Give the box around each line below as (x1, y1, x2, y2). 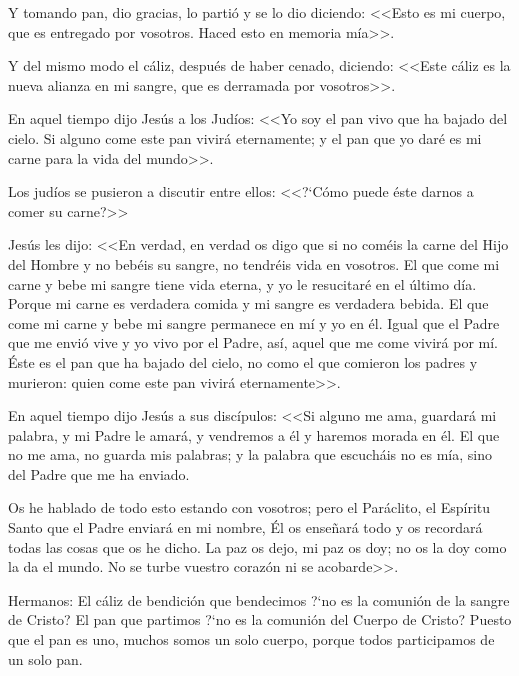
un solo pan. (8, 648, 83, 669)
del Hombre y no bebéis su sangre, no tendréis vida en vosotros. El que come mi (8, 253, 500, 274)
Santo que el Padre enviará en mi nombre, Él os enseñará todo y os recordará (8, 517, 483, 538)
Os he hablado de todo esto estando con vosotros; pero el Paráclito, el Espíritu (8, 497, 491, 518)
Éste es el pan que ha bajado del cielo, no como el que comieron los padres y (8, 351, 478, 372)
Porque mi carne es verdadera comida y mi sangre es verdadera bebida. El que (8, 293, 489, 314)
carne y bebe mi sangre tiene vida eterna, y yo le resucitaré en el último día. (8, 273, 477, 294)
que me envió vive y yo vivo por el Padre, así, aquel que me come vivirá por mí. (8, 332, 498, 353)
